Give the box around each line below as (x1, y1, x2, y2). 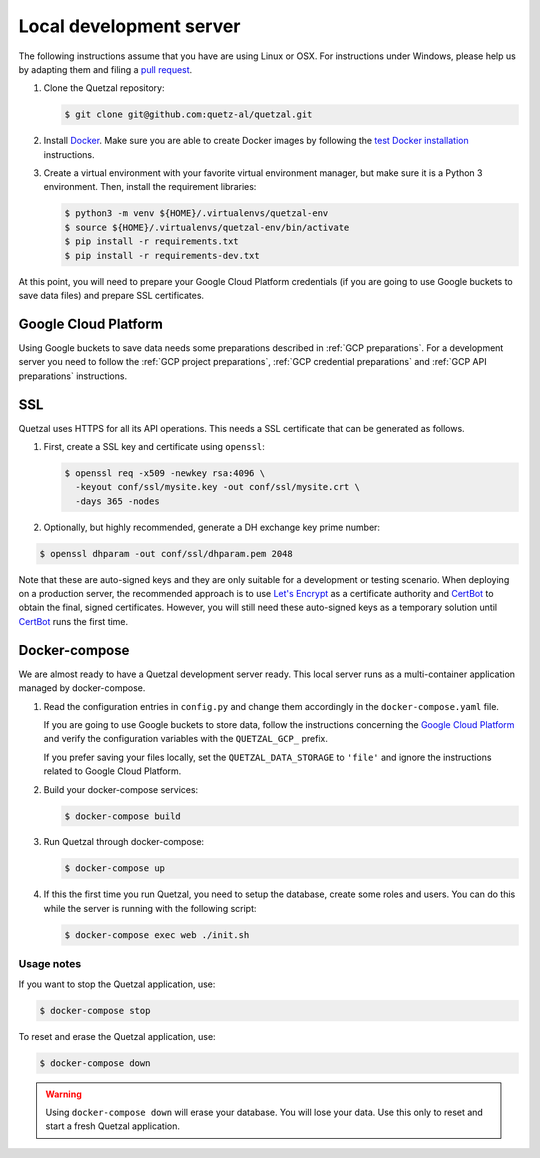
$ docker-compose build (64, 810, 182, 822)
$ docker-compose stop (39, 1005, 151, 1016)
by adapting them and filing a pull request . (18, 63, 193, 75)
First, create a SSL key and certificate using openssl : (43, 440, 265, 452)
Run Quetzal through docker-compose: (43, 836, 205, 848)
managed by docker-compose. (18, 682, 146, 694)
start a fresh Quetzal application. (45, 1120, 180, 1132)
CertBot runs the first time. (18, 615, 129, 627)
